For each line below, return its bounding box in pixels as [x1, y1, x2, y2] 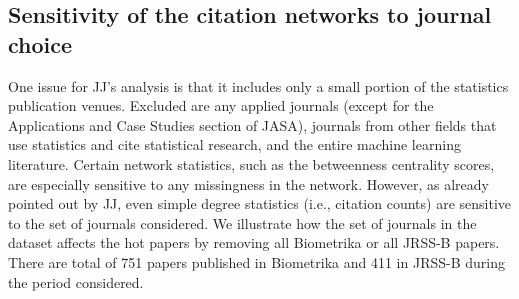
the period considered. [8, 271, 144, 292]
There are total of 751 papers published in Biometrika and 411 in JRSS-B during [8, 251, 505, 272]
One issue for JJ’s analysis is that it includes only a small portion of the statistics [8, 75, 509, 96]
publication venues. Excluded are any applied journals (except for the [8, 95, 434, 116]
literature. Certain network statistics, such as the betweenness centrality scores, [8, 153, 495, 174]
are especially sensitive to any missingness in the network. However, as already [8, 173, 489, 194]
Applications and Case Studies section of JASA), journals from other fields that [8, 114, 497, 135]
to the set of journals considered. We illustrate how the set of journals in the [8, 212, 477, 233]
